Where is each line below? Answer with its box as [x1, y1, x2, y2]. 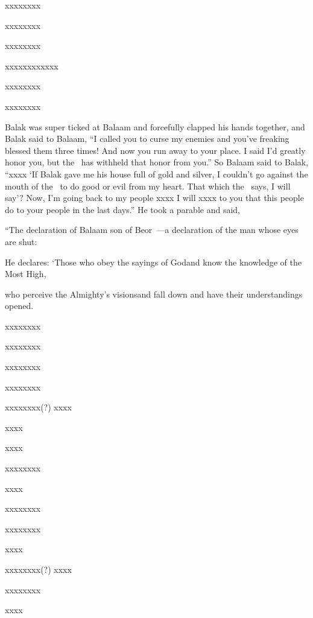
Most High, [5, 267, 46, 280]
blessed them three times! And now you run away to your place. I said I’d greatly [5, 144, 306, 156]
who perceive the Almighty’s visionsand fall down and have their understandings [5, 287, 303, 300]
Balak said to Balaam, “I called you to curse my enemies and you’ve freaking [5, 132, 289, 145]
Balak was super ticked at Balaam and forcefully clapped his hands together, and [5, 120, 305, 133]
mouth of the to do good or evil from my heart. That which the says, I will [5, 179, 291, 192]
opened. [5, 299, 34, 312]
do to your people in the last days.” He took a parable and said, [5, 203, 240, 215]
